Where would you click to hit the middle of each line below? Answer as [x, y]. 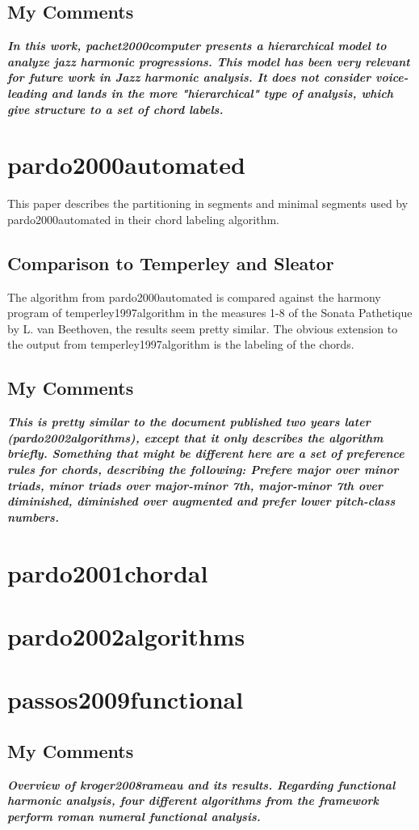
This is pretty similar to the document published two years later [189, 422]
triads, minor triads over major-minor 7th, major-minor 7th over [195, 485]
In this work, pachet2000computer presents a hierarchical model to [197, 46]
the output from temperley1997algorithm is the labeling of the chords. [181, 344]
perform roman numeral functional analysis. [134, 816]
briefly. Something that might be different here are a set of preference [206, 453]
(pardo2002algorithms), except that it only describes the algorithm [195, 437]
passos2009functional [126, 699]
